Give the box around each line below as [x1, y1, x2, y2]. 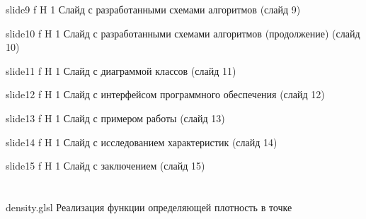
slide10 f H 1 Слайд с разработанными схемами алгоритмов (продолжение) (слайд [6, 25, 360, 40]
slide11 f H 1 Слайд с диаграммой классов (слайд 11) [6, 63, 236, 78]
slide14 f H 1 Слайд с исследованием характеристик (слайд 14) [6, 134, 278, 149]
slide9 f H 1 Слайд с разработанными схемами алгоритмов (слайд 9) [6, 2, 301, 16]
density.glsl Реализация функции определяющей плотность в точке [6, 199, 292, 214]
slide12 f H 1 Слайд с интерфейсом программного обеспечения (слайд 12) [6, 87, 325, 102]
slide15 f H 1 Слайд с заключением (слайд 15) [6, 158, 205, 173]
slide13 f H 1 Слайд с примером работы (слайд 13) [6, 110, 225, 125]
